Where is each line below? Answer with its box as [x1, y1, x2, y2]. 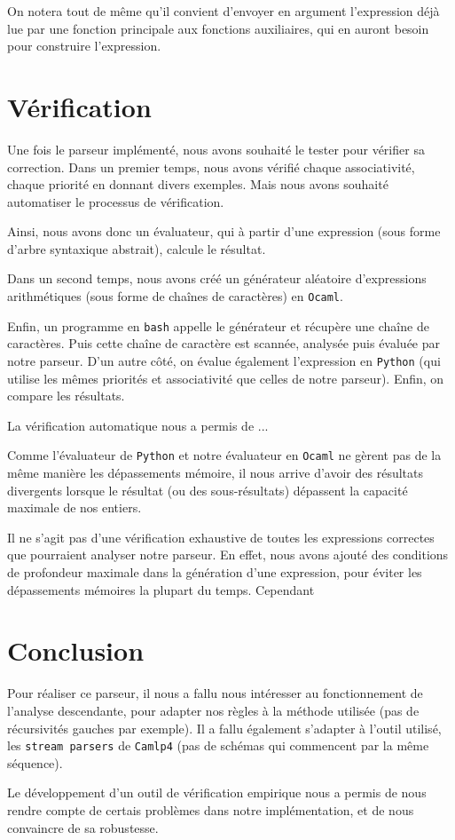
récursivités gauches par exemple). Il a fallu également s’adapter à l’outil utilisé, [7, 718, 442, 737]
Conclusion [7, 632, 145, 669]
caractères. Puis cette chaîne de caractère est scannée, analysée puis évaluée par [7, 334, 441, 353]
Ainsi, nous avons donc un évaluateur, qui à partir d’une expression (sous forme [7, 222, 441, 241]
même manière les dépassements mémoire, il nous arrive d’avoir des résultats [7, 464, 423, 482]
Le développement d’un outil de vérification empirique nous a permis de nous [7, 783, 427, 802]
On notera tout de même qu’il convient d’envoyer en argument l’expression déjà [7, 2, 440, 20]
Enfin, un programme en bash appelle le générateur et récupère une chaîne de [7, 316, 429, 335]
